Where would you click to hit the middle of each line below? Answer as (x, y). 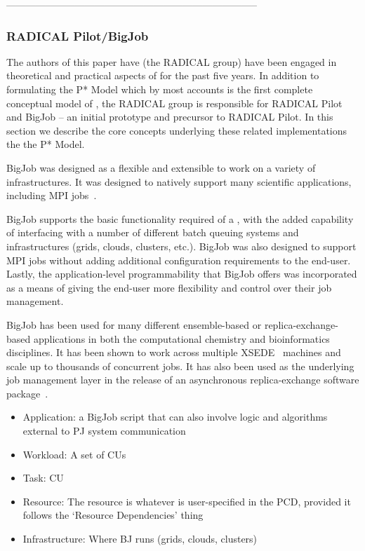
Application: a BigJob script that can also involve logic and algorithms (175, 417)
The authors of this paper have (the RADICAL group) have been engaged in (172, 61)
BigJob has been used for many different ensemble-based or (134, 324)
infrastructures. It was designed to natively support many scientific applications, (179, 181)
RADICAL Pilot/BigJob (78, 35)
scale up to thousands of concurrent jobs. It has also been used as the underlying (180, 366)
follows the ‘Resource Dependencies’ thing (113, 515)
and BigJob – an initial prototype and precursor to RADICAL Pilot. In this (170, 117)
